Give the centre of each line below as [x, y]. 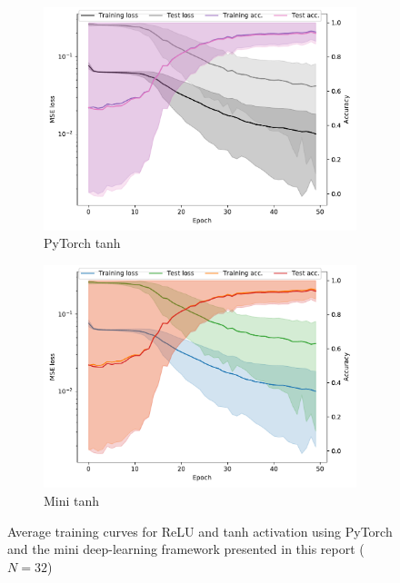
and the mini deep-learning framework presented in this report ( [186, 549]
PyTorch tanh [82, 243]
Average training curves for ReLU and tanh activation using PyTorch [200, 531]
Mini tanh [72, 500]
